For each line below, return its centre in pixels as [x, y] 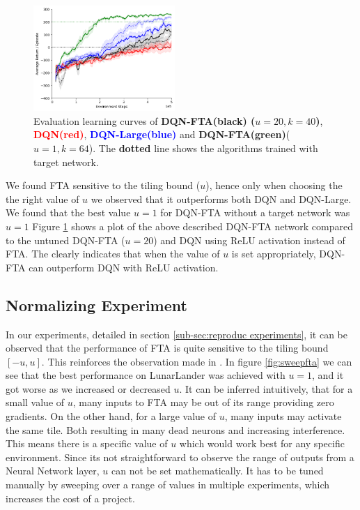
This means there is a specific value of [87, 443]
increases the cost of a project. [70, 498]
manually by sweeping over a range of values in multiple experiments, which [168, 485]
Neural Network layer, [53, 471]
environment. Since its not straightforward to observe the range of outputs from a [180, 457]
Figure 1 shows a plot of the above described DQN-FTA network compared [193, 226]
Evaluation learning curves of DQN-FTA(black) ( [144, 120]
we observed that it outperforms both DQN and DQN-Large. [221, 198]
